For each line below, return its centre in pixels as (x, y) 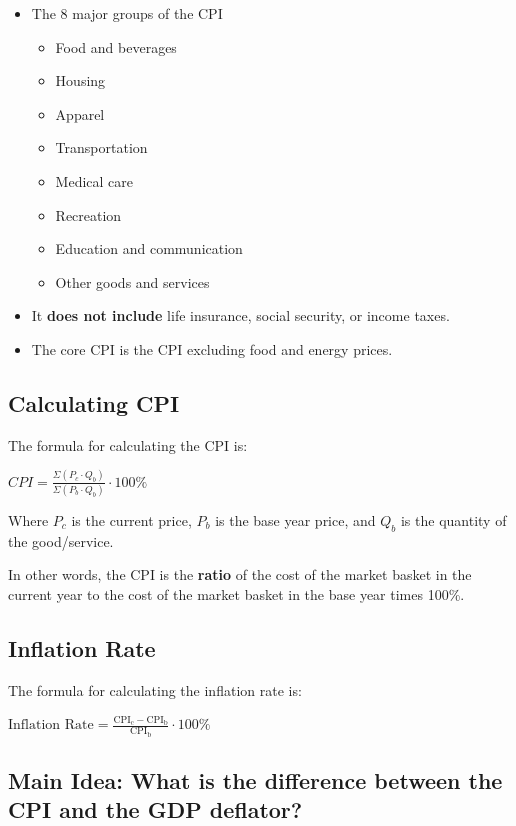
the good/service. (61, 540)
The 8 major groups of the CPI (127, 13)
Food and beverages (116, 46)
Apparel (80, 113)
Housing (80, 80)
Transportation (101, 147)
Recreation (88, 214)
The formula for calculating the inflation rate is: (155, 689)
